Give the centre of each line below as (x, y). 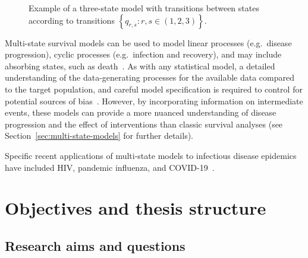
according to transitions (72, 20)
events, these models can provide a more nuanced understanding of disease (141, 112)
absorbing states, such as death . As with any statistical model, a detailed (140, 66)
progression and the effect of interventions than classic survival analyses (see (144, 124)
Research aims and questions (95, 245)
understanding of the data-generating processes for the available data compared (150, 77)
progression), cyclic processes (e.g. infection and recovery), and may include (143, 54)
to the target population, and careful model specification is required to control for (154, 89)
